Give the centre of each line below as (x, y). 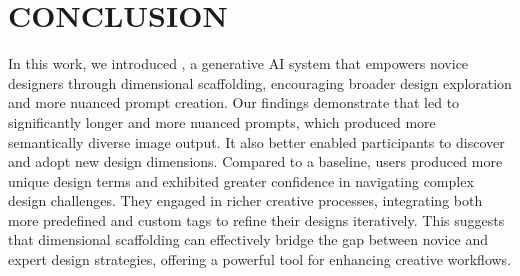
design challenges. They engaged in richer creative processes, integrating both (245, 200)
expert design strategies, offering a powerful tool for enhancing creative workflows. (260, 259)
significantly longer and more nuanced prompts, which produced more (222, 121)
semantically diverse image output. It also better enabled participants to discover (256, 141)
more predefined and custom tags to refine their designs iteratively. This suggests (256, 219)
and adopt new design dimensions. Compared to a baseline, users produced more (255, 161)
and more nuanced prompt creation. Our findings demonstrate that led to (234, 102)
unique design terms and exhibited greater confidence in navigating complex (241, 180)
